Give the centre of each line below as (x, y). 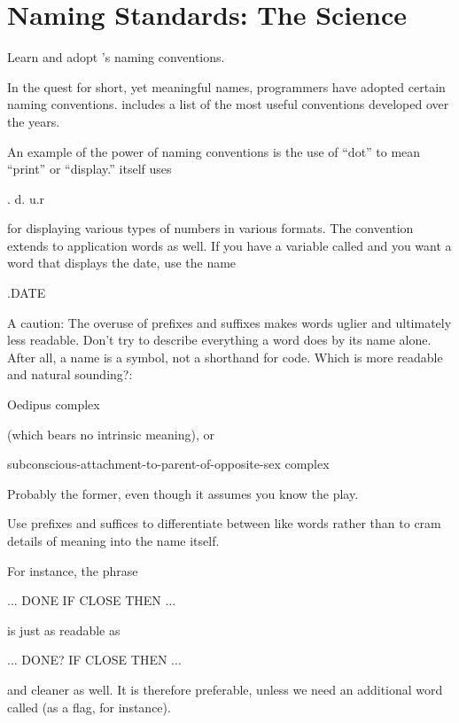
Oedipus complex (54, 404)
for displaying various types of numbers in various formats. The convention (210, 228)
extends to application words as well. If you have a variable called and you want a (229, 245)
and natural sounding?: (70, 374)
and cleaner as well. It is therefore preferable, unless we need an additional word (225, 689)
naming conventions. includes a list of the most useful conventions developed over (228, 104)
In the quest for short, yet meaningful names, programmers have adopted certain (226, 86)
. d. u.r (26, 198)
